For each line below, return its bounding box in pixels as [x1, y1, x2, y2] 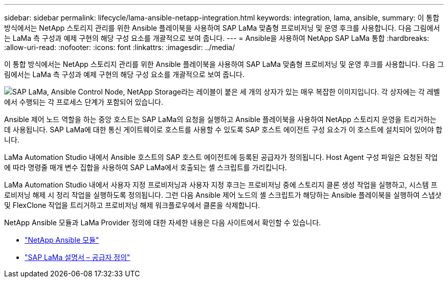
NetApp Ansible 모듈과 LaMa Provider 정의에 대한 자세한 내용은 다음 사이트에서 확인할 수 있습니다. [4, 218, 321, 227]
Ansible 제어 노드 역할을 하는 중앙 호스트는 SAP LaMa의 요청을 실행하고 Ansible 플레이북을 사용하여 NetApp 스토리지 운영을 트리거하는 [4, 115, 437, 124]
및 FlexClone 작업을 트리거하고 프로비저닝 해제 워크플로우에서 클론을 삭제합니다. [4, 201, 260, 209]
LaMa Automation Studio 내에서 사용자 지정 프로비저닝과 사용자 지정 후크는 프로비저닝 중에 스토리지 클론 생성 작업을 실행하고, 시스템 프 [4, 180, 438, 189]
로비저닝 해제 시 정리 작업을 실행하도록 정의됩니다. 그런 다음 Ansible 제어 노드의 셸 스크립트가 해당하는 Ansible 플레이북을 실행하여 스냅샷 [4, 191, 442, 199]
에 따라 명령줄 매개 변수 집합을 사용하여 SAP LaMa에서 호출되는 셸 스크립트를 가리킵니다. [4, 163, 287, 172]
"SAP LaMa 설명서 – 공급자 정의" [25, 253, 130, 262]
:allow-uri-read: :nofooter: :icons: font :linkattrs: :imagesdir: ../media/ [4, 43, 235, 52]
